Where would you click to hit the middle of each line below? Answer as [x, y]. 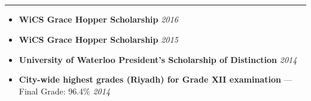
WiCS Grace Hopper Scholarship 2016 [98, 19]
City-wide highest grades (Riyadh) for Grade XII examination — [155, 79]
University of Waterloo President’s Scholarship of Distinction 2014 [158, 59]
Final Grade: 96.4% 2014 [65, 91]
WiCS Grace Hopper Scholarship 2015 [98, 39]
